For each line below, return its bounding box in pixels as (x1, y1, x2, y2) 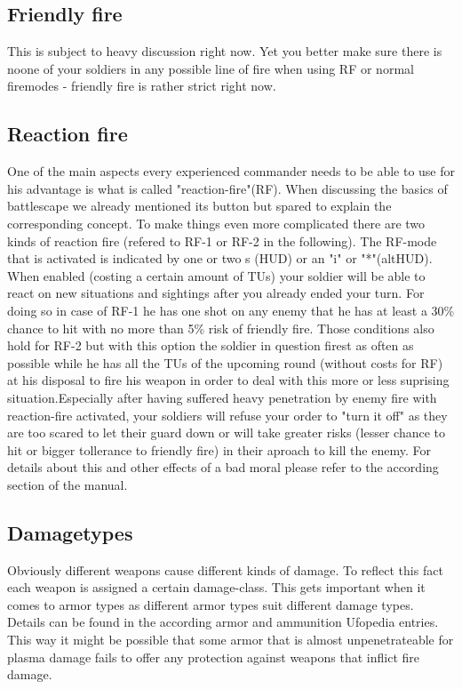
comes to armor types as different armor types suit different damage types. (7, 595, 414, 613)
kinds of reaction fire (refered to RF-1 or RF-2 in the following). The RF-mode (7, 231, 437, 250)
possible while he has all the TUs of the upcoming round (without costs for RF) (7, 353, 443, 372)
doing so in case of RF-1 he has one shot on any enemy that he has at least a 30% (7, 300, 455, 319)
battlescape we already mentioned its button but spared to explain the (7, 196, 392, 215)
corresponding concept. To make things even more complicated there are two (7, 213, 426, 232)
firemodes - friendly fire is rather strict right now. (7, 76, 276, 95)
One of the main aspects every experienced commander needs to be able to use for (7, 162, 456, 180)
